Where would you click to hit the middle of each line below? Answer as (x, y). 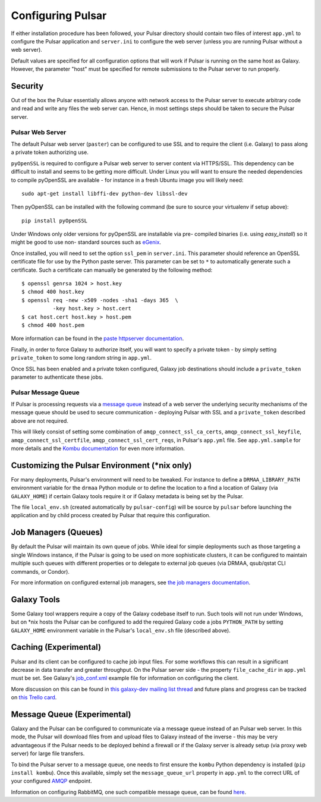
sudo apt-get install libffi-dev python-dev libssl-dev (105, 194)
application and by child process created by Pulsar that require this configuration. (111, 515)
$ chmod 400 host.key (53, 292)
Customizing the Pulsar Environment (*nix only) (101, 465)
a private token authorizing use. (50, 152)
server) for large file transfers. (48, 754)
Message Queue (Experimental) (71, 714)
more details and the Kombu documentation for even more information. (98, 448)
